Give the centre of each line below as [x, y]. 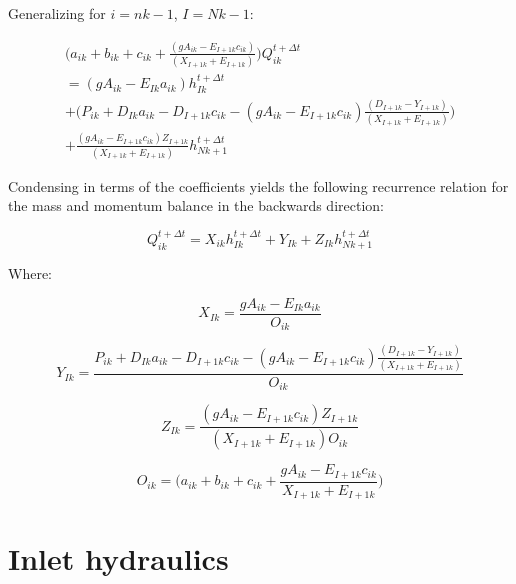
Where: [30, 273]
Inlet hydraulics [118, 558]
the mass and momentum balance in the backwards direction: [196, 205]
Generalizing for [57, 13]
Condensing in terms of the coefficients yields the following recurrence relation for [258, 185]
